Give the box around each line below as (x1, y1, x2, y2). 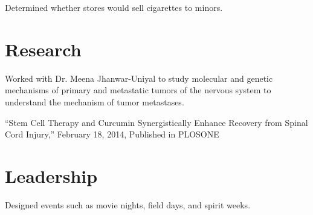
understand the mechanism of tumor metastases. (5, 95, 184, 108)
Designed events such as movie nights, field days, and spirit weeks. (5, 198, 251, 211)
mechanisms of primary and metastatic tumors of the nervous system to (5, 84, 271, 96)
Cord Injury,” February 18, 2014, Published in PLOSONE (5, 128, 219, 141)
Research (5, 36, 82, 61)
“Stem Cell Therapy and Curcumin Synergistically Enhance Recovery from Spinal (5, 116, 308, 128)
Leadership (5, 163, 98, 188)
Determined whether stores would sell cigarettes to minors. (5, 1, 223, 13)
